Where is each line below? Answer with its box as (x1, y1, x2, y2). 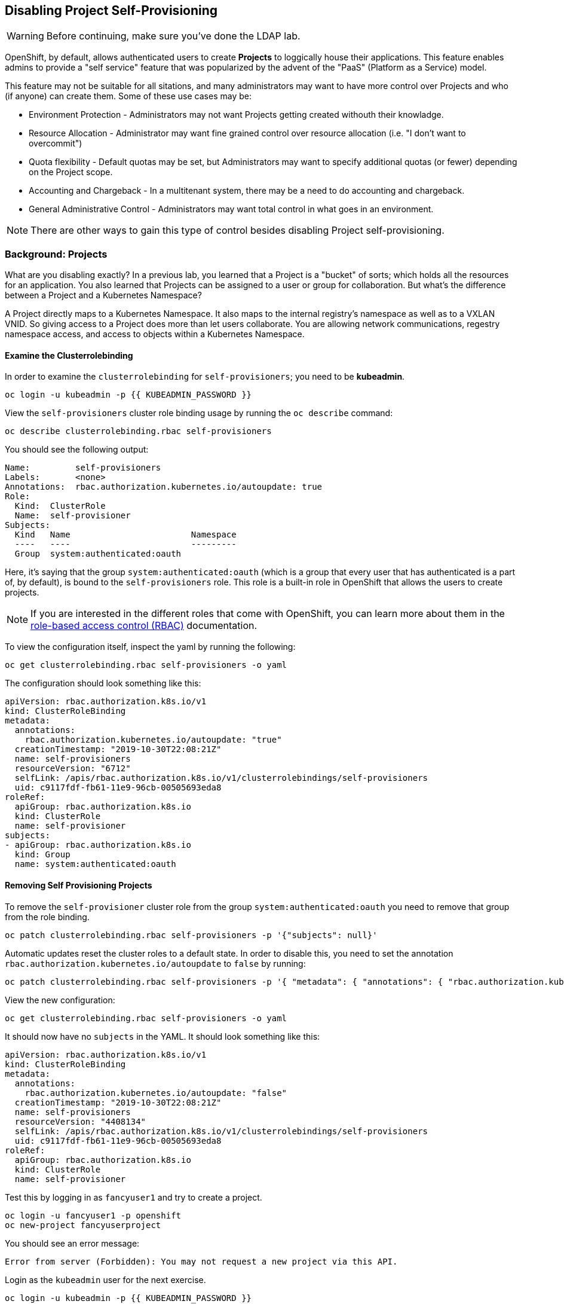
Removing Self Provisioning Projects (5, 880, 152, 890)
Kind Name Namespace (14, 530, 237, 540)
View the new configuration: (5, 994, 115, 1005)
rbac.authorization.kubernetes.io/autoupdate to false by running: (5, 958, 306, 969)
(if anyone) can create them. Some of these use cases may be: (5, 91, 252, 102)
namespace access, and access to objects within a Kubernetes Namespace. (5, 329, 305, 340)
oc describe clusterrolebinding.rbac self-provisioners (5, 426, 272, 436)
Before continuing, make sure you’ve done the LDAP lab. (46, 30, 301, 42)
